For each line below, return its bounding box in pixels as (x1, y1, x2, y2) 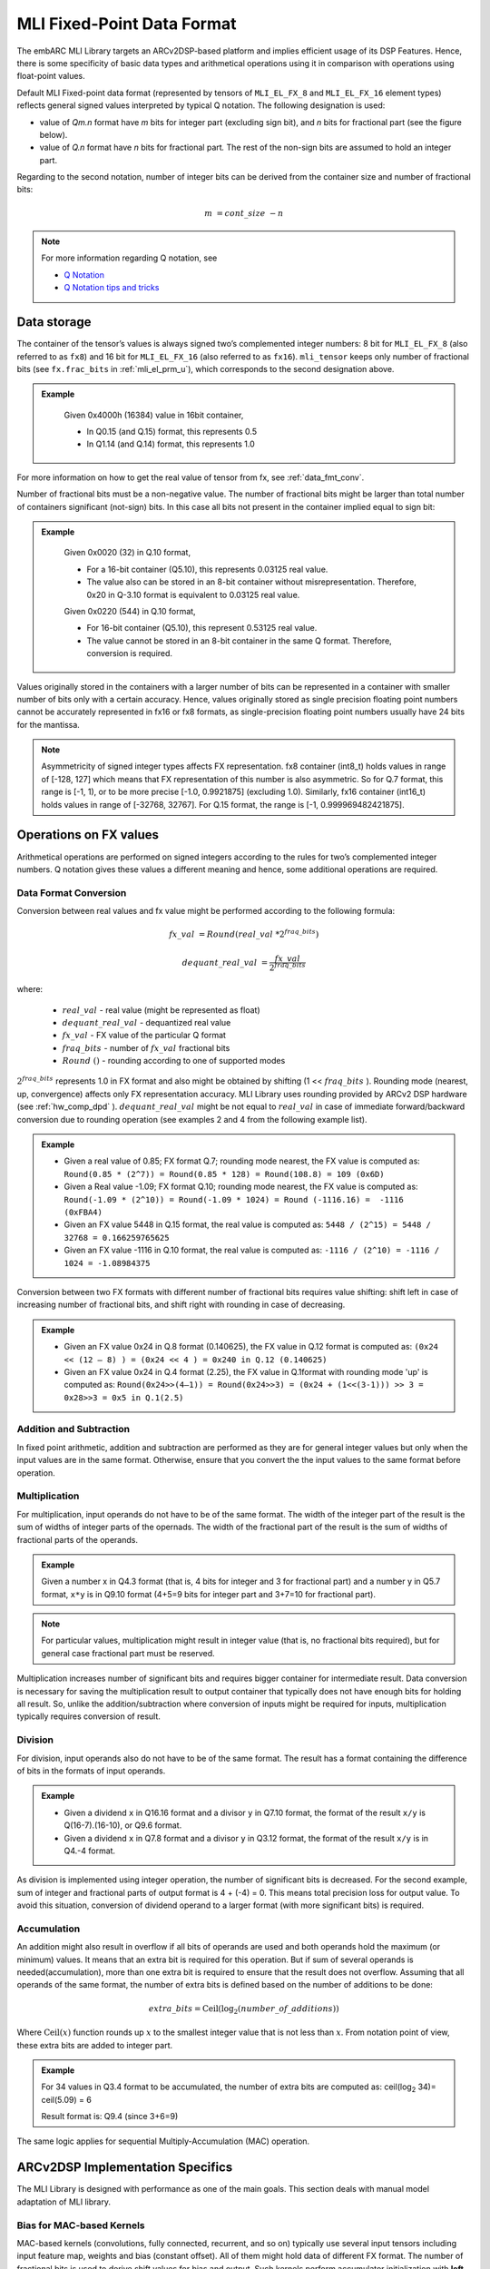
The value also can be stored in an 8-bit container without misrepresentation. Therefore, (86, 576, 417, 587)
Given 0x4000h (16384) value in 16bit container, (64, 409, 244, 420)
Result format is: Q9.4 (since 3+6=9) (41, 2111, 179, 2122)
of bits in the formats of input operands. (16, 1765, 166, 1776)
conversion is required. (86, 648, 172, 659)
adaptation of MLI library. (16, 2196, 111, 2207)
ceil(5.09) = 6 (41, 2094, 93, 2105)
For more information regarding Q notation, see (41, 252, 218, 263)
